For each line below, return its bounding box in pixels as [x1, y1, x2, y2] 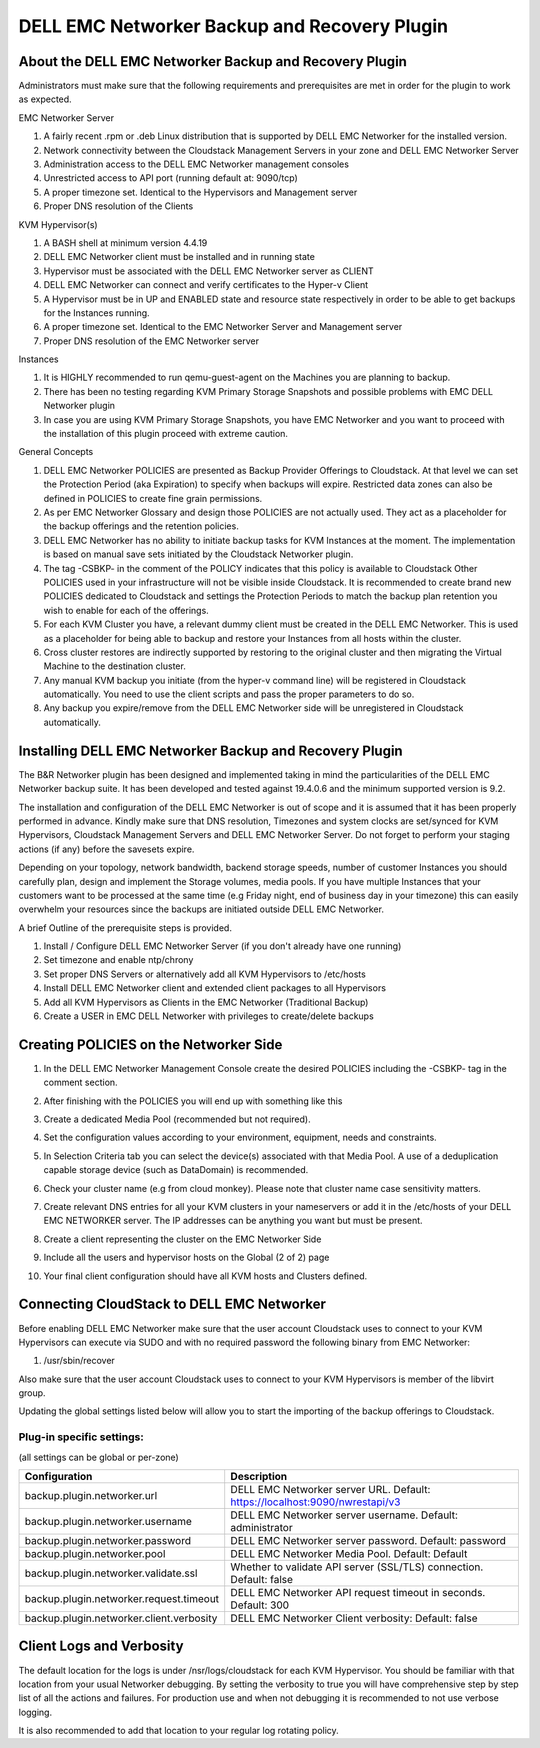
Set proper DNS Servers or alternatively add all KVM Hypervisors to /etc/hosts [43, 968, 367, 980]
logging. [18, 1706, 53, 1718]
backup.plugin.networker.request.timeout [24, 1592, 220, 1605]
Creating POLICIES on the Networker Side [18, 1036, 283, 1053]
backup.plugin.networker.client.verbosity [24, 1611, 218, 1625]
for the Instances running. [43, 306, 150, 319]
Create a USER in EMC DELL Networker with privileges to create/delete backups [43, 1010, 374, 1022]
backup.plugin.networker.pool [24, 1547, 166, 1560]
